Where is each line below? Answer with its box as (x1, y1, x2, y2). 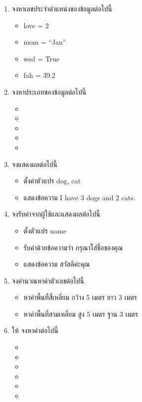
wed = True (23, 53, 59, 63)
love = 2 (23, 20, 49, 30)
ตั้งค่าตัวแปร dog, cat (23, 175, 81, 186)
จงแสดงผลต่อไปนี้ (11, 159, 57, 169)
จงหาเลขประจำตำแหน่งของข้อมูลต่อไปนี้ (11, 3, 112, 13)
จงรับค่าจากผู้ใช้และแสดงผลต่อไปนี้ (11, 209, 100, 219)
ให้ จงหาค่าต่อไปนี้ (11, 325, 58, 336)
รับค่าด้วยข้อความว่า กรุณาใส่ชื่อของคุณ (23, 242, 123, 252)
